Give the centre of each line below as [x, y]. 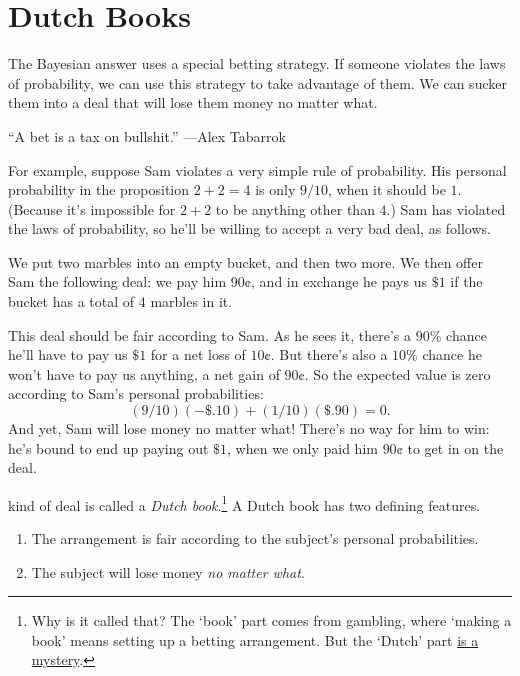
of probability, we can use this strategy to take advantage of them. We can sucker [257, 82]
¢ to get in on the [450, 447]
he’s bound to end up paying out [108, 447]
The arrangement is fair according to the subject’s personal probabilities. [255, 538]
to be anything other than [295, 208]
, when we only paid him [302, 447]
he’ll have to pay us [68, 354]
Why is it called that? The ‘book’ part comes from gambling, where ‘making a [271, 620]
